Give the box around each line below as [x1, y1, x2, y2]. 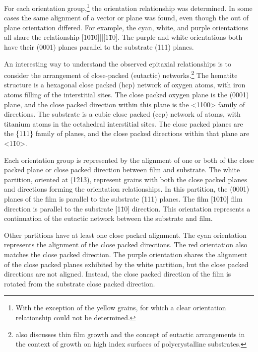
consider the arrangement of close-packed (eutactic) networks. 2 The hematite [4, 69, 238, 80]
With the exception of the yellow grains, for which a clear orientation [15, 302, 226, 313]
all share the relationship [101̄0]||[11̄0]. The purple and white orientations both [4, 32, 243, 42]
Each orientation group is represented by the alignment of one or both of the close [4, 154, 254, 165]
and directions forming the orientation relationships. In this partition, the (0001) [4, 184, 250, 194]
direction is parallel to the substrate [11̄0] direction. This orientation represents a [4, 203, 251, 213]
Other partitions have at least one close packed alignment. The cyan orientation [4, 229, 247, 240]
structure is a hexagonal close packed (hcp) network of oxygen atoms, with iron [4, 79, 246, 90]
